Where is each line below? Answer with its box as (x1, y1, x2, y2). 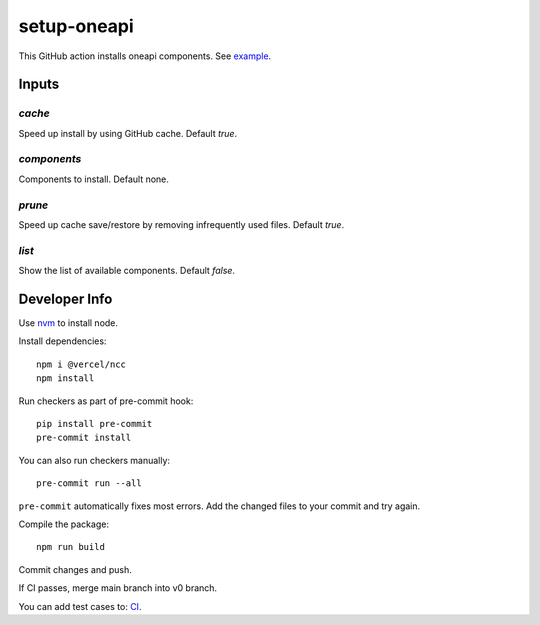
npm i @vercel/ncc (36, 358, 127, 370)
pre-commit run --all (36, 478, 142, 489)
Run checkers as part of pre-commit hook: (18, 395, 194, 407)
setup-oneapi (18, 15, 134, 37)
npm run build (36, 541, 105, 553)
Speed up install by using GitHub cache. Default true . (18, 127, 238, 139)
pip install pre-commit (36, 418, 153, 429)
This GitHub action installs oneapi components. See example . (18, 50, 272, 62)
